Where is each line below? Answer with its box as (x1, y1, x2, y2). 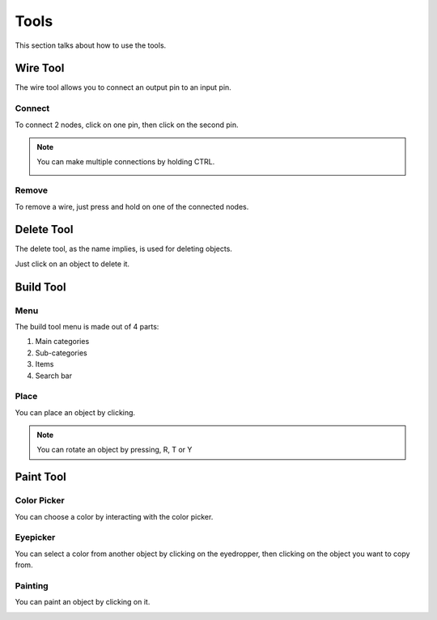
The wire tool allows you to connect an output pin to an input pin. (15, 83, 232, 92)
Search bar (35, 371, 73, 380)
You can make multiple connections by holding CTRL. (36, 157, 215, 167)
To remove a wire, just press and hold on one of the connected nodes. (15, 202, 249, 211)
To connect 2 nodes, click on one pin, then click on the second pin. (15, 120, 239, 130)
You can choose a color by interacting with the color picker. (15, 512, 214, 521)
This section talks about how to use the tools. (15, 40, 167, 50)
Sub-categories (35, 348, 88, 358)
